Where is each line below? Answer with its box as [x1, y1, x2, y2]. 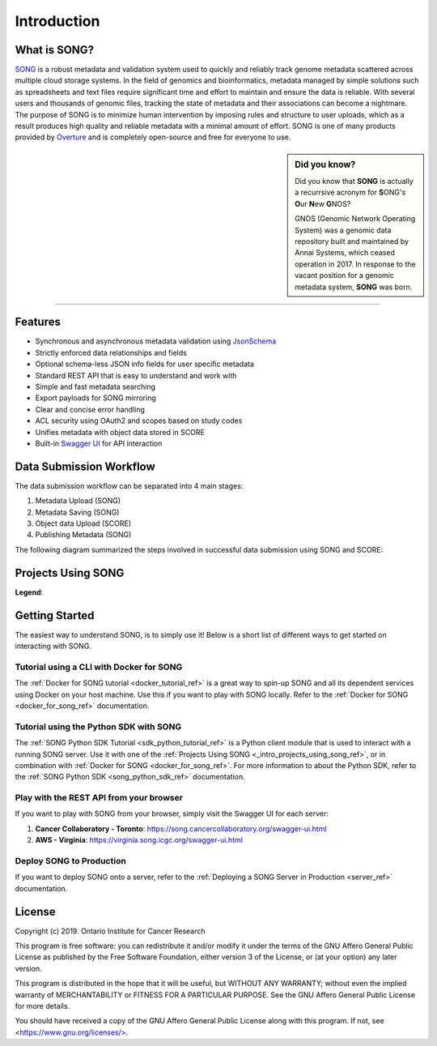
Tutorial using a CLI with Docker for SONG [15, 661, 183, 672]
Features [15, 315, 61, 329]
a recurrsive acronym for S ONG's [295, 187, 406, 198]
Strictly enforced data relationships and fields [35, 348, 188, 357]
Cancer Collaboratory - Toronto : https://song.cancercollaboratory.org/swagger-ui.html [35, 823, 327, 834]
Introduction [15, 12, 100, 30]
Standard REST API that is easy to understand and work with [35, 370, 237, 380]
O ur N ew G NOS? [295, 199, 351, 208]
